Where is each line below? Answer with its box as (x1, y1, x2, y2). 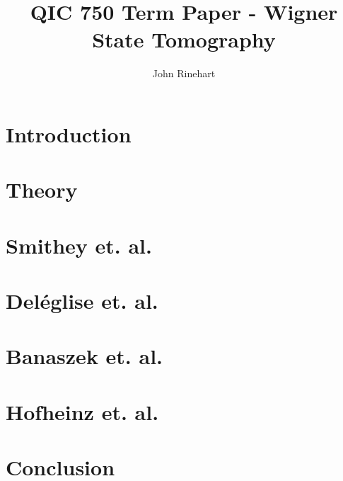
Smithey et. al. (6, 230, 152, 259)
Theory (6, 175, 78, 204)
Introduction (6, 119, 132, 148)
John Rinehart (152, 66, 216, 81)
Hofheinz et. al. (6, 397, 159, 426)
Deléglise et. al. (6, 286, 158, 315)
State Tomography (92, 25, 276, 54)
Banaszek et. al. (6, 341, 163, 370)
